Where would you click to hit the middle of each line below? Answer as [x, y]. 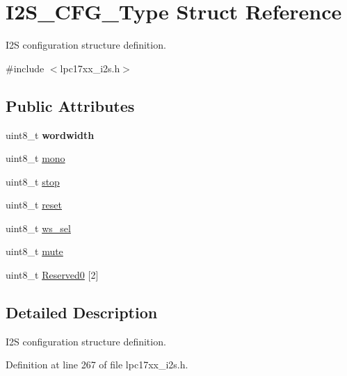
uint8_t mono [35, 158]
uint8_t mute [34, 251]
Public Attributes [70, 105]
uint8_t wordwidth [50, 134]
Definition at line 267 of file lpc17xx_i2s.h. [97, 365]
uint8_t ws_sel [38, 228]
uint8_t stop [33, 181]
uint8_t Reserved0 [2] [52, 275]
